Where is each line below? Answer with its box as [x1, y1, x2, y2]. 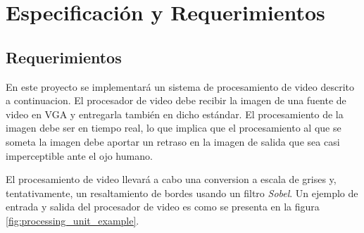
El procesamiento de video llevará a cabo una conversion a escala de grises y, [6, 172, 337, 187]
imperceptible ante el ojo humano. [6, 148, 153, 163]
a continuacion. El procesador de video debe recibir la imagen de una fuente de [6, 93, 346, 108]
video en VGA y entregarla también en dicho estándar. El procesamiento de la [6, 106, 344, 121]
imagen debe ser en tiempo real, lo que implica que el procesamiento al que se [6, 120, 341, 135]
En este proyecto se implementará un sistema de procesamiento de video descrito [6, 79, 355, 94]
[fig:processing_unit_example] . [6, 213, 139, 227]
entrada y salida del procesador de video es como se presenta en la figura [6, 199, 320, 214]
